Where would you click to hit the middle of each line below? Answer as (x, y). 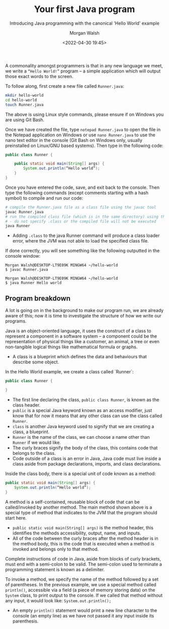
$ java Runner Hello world (33, 283)
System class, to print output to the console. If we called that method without (84, 595)
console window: (23, 256)
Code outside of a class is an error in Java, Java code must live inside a (87, 458)
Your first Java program (84, 9)
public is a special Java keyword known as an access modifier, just (82, 410)
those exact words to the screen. (39, 76)
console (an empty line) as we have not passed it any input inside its (83, 615)
